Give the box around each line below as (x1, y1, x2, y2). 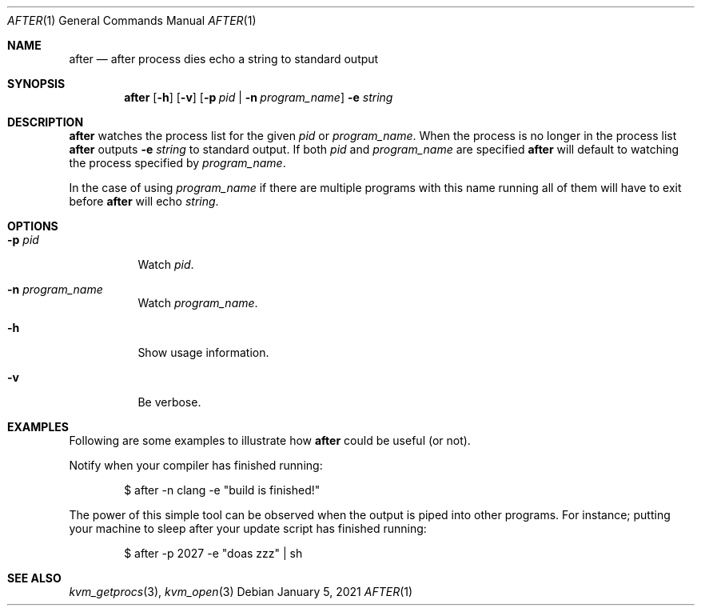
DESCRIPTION (7, 115, 84, 129)
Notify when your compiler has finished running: (69, 458, 323, 472)
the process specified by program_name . (69, 156, 286, 170)
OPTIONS (7, 219, 58, 233)
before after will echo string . (69, 194, 219, 208)
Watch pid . (137, 258, 194, 271)
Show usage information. (137, 346, 269, 359)
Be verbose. (137, 395, 201, 409)
